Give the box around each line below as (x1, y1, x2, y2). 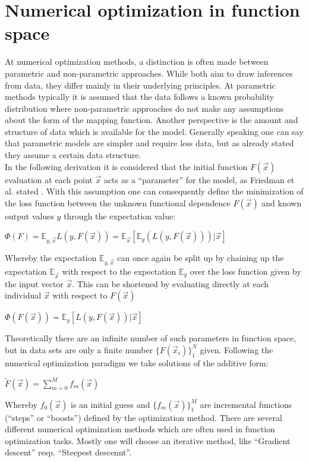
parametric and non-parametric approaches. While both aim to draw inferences (5, 67, 293, 79)
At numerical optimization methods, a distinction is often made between (5, 55, 269, 68)
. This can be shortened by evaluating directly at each (72, 277, 269, 290)
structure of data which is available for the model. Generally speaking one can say (5, 125, 304, 137)
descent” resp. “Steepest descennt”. (5, 446, 132, 458)
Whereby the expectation (5, 252, 97, 264)
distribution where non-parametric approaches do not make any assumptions (5, 102, 284, 114)
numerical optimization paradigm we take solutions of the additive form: (5, 356, 269, 369)
